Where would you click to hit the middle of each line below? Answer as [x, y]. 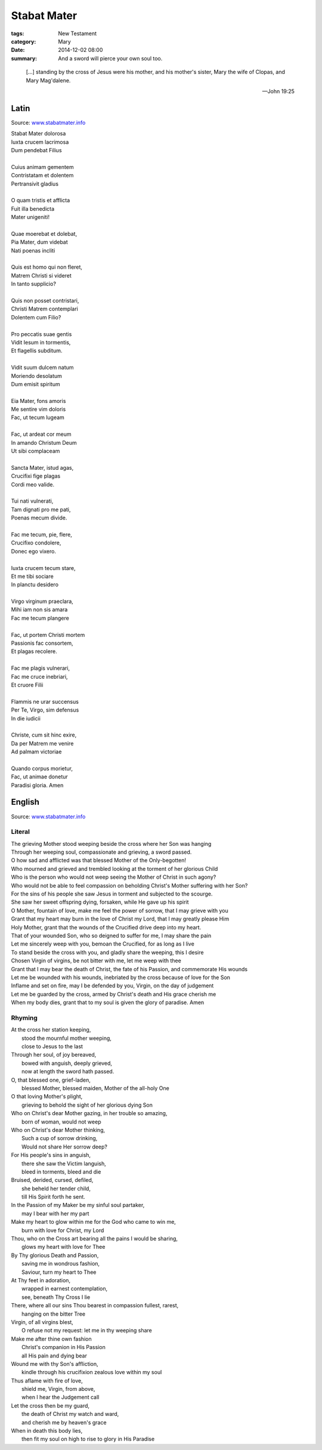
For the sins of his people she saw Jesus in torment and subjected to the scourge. [112, 894]
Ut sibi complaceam [35, 451]
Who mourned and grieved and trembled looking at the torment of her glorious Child [114, 869]
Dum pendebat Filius [36, 150]
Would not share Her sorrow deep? [64, 1147]
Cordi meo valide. [33, 484]
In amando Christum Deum [44, 442]
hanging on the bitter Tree [54, 1314]
